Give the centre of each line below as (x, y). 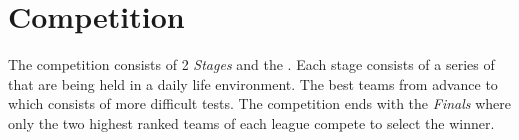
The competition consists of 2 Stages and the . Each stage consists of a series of (251, 64)
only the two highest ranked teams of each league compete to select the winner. (251, 122)
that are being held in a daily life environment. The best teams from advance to (253, 83)
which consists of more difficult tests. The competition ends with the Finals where (259, 103)
